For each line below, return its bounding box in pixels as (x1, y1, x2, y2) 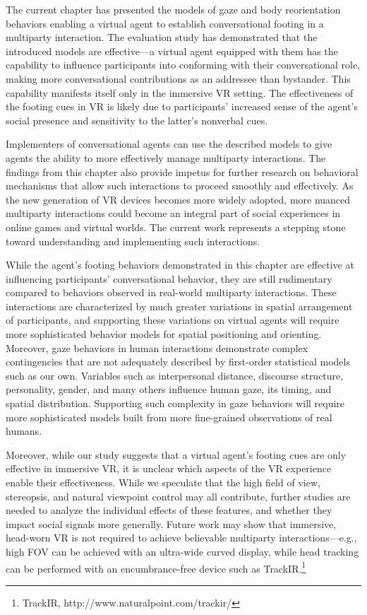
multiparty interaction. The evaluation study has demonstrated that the (6, 30, 318, 45)
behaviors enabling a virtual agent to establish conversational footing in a (6, 16, 324, 30)
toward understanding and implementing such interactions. (6, 233, 260, 248)
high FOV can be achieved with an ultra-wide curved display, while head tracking (6, 544, 359, 558)
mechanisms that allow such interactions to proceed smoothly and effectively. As (6, 178, 354, 193)
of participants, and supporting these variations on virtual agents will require (6, 312, 339, 327)
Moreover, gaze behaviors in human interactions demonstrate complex (6, 340, 308, 355)
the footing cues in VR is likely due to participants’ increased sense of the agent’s (6, 99, 358, 114)
